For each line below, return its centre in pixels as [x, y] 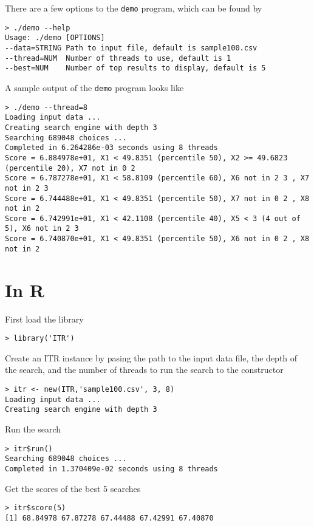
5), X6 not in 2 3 [42, 229]
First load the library [44, 319]
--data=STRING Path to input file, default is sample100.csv [131, 48]
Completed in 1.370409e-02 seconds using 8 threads [111, 469]
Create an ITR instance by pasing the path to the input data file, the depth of [151, 357]
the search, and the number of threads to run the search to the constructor [144, 370]
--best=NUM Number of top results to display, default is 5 [135, 68]
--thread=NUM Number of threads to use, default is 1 [118, 58]
